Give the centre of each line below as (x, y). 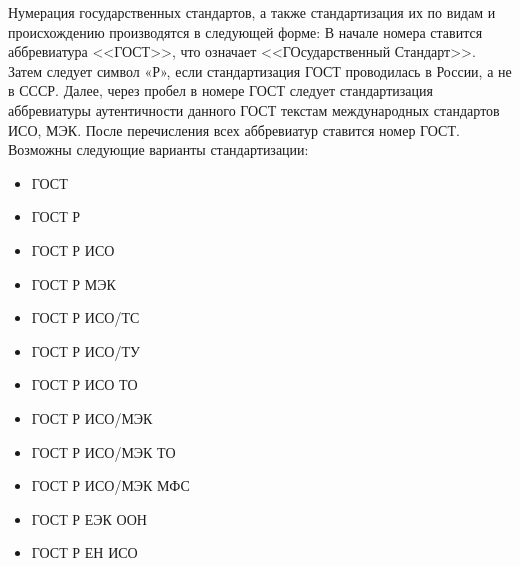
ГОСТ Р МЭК (73, 283)
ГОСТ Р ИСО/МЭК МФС (110, 485)
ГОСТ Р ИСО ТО (84, 384)
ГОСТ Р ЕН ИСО (84, 552)
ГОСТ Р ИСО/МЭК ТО (103, 451)
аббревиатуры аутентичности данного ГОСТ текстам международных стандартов (254, 109)
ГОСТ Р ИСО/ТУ (85, 350)
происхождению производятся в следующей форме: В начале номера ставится (245, 31)
